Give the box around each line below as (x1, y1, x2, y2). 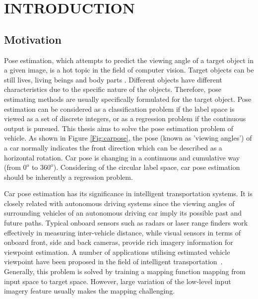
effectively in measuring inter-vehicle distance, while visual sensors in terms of (4, 227, 241, 237)
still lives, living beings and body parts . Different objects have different (4, 74, 222, 84)
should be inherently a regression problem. (4, 171, 133, 182)
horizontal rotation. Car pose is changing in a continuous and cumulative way (4, 152, 240, 162)
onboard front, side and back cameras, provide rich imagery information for (4, 237, 233, 247)
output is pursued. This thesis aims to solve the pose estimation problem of (4, 123, 233, 133)
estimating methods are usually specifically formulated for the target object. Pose (4, 93, 252, 104)
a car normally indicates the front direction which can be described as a (4, 142, 222, 152)
